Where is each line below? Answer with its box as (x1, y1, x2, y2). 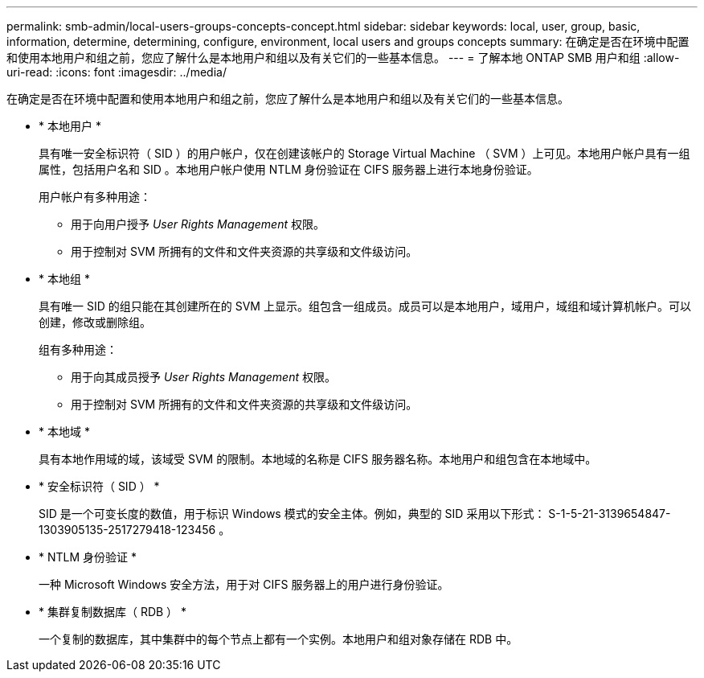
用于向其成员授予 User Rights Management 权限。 (71, 370, 336, 384)
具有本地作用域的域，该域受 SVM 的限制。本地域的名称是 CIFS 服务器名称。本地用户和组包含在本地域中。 (39, 452, 597, 466)
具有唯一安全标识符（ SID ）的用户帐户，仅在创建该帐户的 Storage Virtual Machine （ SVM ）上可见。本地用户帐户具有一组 (39, 146, 690, 160)
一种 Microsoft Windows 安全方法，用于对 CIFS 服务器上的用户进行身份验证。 (39, 577, 449, 591)
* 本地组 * (39, 272, 90, 286)
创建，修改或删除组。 (39, 315, 151, 329)
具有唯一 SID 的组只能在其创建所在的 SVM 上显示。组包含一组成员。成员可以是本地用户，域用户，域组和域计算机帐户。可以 (39, 299, 691, 313)
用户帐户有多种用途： (39, 190, 151, 203)
